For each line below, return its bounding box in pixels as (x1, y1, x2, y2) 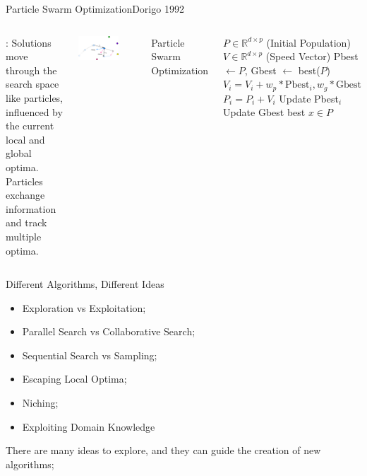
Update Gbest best (223, 105, 306, 120)
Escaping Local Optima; (22, 371, 127, 386)
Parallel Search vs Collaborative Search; (22, 324, 195, 339)
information (6, 201, 56, 216)
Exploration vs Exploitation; (22, 300, 146, 315)
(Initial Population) (266, 35, 351, 50)
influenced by (6, 104, 63, 119)
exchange (6, 187, 45, 202)
